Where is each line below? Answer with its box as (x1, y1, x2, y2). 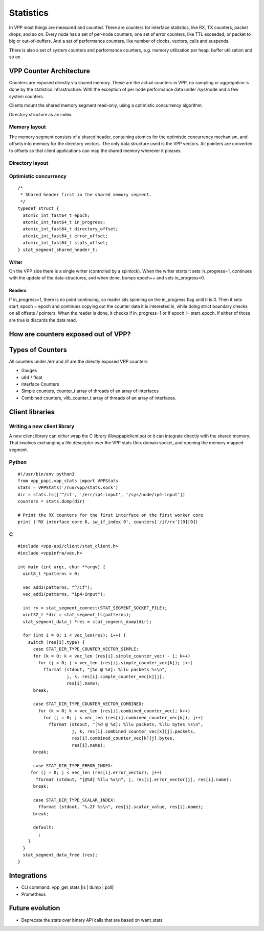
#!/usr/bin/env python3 (18, 471, 75, 477)
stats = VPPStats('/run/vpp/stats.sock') (18, 485, 118, 490)
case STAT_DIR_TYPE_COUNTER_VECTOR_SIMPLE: (33, 646, 139, 652)
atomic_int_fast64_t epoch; (22, 212, 90, 218)
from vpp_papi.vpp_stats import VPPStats (18, 478, 118, 484)
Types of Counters (9, 346, 67, 354)
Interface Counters (21, 381, 60, 387)
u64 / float (21, 374, 43, 380)
